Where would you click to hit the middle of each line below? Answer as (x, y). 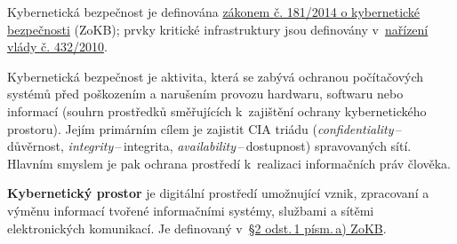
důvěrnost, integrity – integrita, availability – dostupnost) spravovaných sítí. (209, 146)
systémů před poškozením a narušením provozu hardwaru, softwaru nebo (205, 94)
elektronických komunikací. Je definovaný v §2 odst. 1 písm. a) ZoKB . (197, 228)
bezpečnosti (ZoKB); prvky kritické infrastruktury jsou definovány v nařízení (218, 29)
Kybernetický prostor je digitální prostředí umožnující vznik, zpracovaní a (218, 193)
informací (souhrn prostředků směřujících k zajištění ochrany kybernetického (217, 110)
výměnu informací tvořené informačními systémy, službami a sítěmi (191, 210)
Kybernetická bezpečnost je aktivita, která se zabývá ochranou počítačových (216, 76)
